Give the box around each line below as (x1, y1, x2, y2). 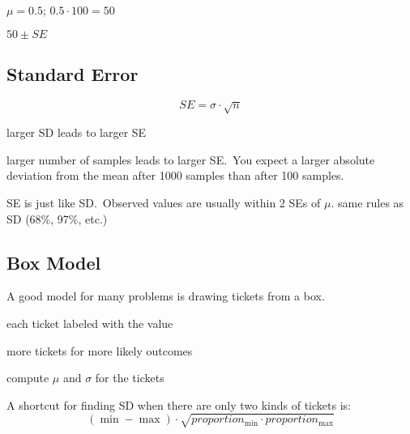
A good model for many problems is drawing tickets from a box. (6, 287, 325, 304)
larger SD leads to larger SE (6, 124, 147, 141)
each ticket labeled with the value (6, 314, 173, 331)
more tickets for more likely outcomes (6, 342, 193, 359)
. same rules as (331, 194, 404, 211)
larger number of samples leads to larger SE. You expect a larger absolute (6, 151, 375, 168)
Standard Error (6, 61, 139, 86)
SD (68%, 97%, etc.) (6, 210, 108, 227)
